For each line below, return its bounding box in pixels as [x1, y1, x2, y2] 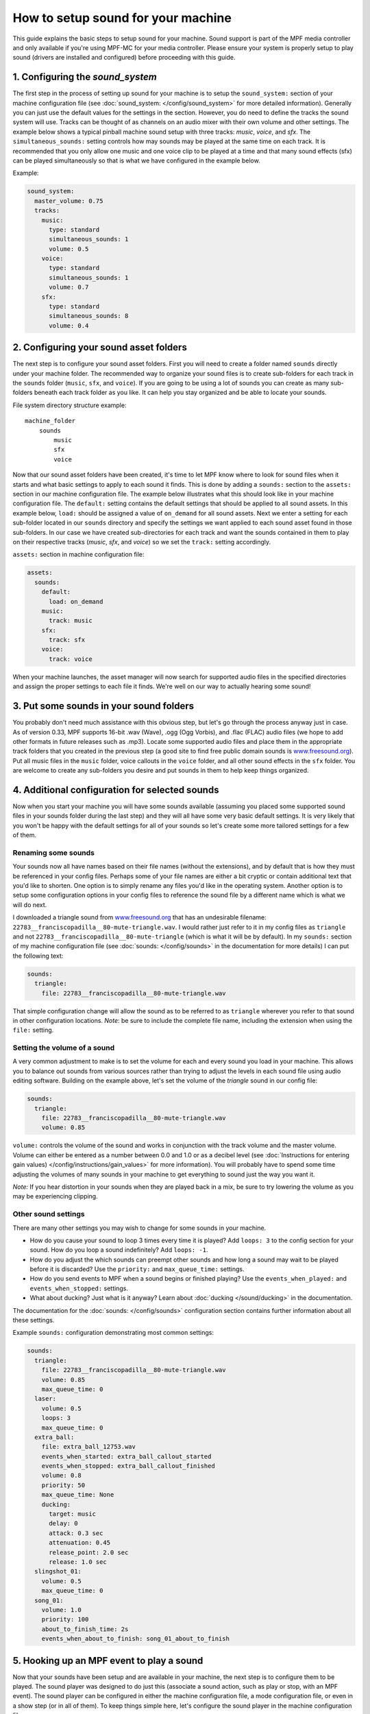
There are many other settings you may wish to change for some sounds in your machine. [12, 1224, 267, 1232]
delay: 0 [49, 1519, 78, 1528]
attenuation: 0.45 [49, 1539, 111, 1547]
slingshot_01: [34, 1567, 82, 1576]
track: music [49, 617, 92, 625]
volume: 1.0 [41, 1606, 82, 1614]
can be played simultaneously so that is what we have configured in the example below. [12, 156, 260, 165]
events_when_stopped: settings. [29, 1284, 128, 1292]
